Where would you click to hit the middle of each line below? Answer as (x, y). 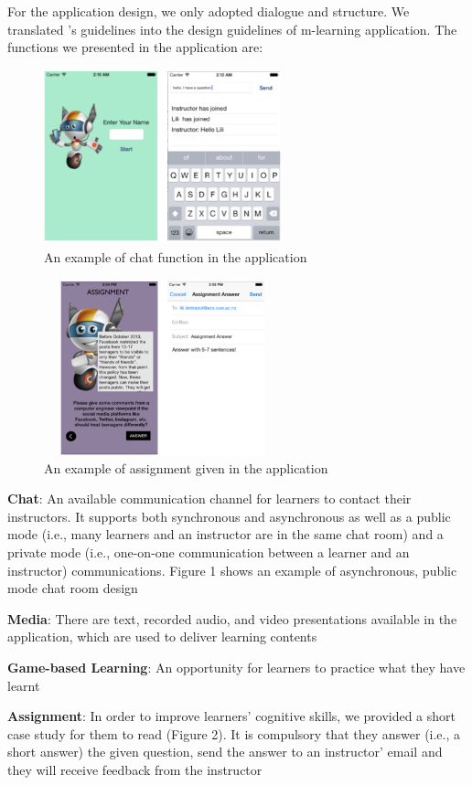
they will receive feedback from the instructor (135, 769)
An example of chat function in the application (176, 257)
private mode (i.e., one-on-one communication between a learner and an (209, 552)
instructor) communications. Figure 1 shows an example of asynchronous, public (232, 570)
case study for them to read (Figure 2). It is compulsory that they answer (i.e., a (234, 733)
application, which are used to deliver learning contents (162, 636)
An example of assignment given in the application (186, 467)
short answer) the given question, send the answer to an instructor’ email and (225, 752)
